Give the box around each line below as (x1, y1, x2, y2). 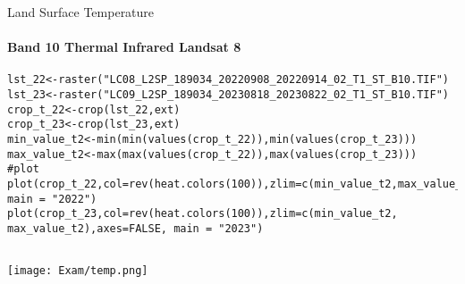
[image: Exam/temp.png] (7, 264, 148, 278)
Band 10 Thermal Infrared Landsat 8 (7, 38, 241, 56)
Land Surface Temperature (7, 3, 155, 21)
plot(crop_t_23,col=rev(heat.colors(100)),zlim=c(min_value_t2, (7, 207, 398, 221)
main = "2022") (7, 192, 97, 205)
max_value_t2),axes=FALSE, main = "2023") (7, 221, 264, 235)
